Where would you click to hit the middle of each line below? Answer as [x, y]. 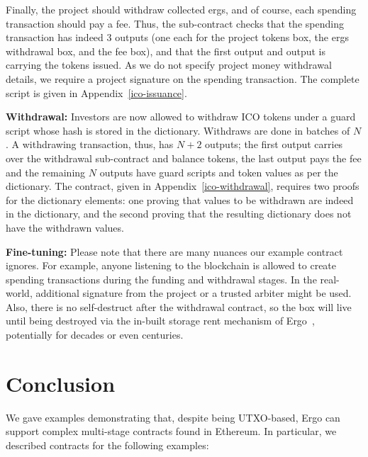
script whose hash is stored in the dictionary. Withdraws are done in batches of [178, 130]
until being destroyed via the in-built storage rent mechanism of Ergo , [160, 321]
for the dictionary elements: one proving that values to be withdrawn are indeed [180, 199]
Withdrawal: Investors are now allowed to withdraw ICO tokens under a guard [181, 117]
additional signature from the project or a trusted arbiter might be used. [194, 293]
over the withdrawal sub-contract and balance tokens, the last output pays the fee [184, 158]
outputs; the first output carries [274, 144]
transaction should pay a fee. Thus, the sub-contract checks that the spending [175, 23]
